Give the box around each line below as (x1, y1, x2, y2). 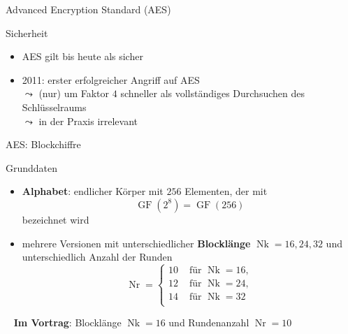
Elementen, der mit (184, 184, 268, 198)
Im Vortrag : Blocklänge (13, 315, 122, 330)
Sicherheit (6, 25, 48, 40)
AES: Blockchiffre (6, 137, 81, 152)
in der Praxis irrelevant (38, 113, 138, 128)
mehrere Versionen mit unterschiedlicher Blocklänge (22, 235, 251, 250)
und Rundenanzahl (168, 315, 249, 330)
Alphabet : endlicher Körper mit (22, 184, 164, 198)
